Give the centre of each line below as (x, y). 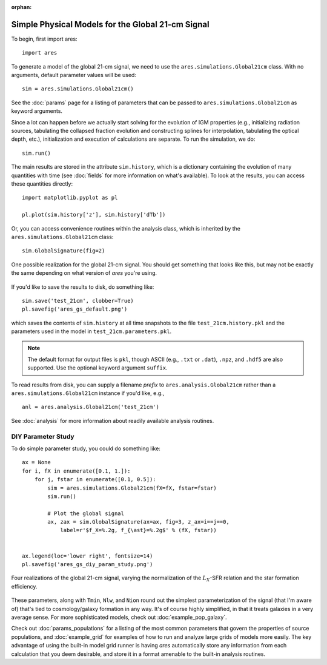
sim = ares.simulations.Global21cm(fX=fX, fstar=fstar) (132, 488)
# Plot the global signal (86, 513)
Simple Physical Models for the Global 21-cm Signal (110, 24)
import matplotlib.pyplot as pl (70, 198)
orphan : (21, 7)
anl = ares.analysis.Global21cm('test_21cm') (91, 407)
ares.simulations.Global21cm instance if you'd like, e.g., (88, 393)
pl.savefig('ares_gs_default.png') (75, 309)
